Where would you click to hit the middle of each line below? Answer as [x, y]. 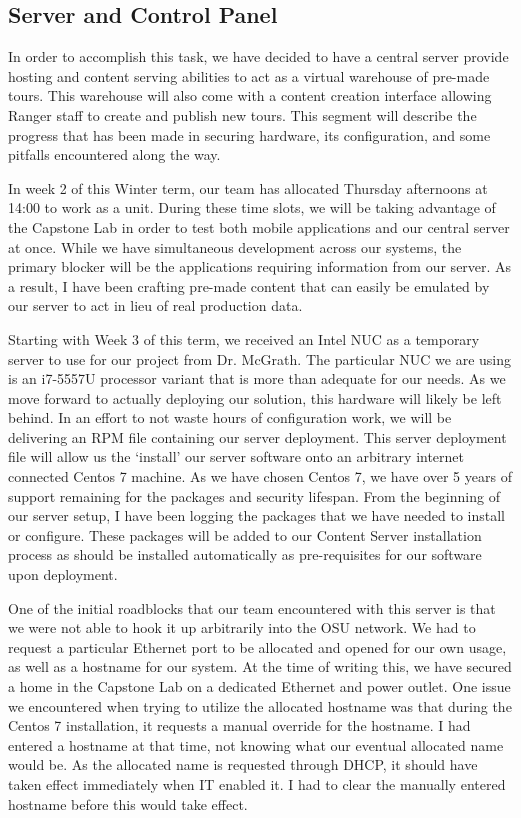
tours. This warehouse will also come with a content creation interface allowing [250, 95]
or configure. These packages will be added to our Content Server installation [245, 534]
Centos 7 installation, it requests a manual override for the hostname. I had [239, 725]
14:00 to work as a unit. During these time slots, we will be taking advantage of [252, 207]
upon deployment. [63, 574]
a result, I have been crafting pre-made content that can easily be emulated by [249, 285]
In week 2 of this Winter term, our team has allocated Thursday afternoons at [248, 187]
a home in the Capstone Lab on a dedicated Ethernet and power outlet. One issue [259, 686]
